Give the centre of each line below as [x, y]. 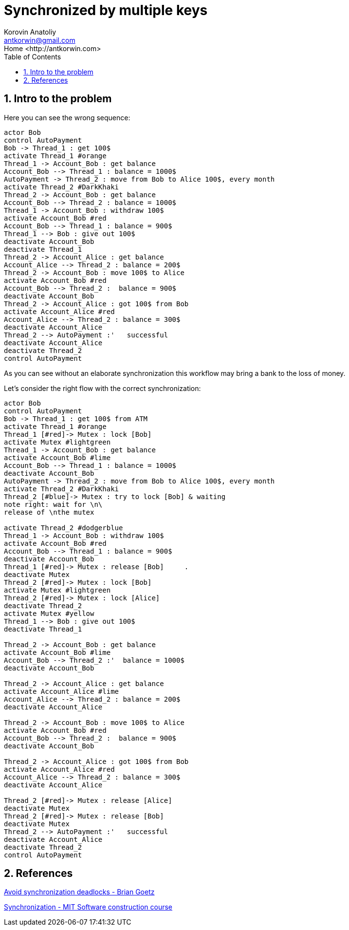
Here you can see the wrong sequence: [67, 117]
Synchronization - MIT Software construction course [88, 907]
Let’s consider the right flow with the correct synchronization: [102, 388]
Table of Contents [33, 56]
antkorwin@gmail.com [40, 40]
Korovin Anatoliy [30, 32]
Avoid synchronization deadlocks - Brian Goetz [79, 892]
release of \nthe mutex [49, 512]
